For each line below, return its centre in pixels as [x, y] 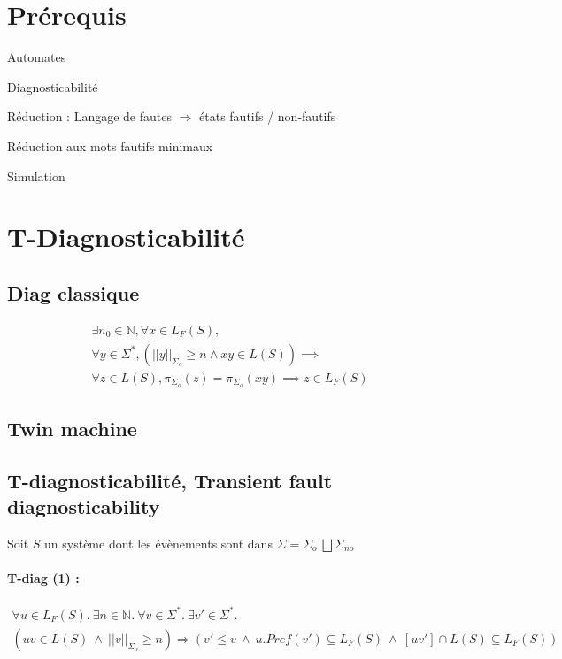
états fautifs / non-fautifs [268, 116]
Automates [37, 57]
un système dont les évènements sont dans [158, 543]
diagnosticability [84, 506]
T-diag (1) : [43, 578]
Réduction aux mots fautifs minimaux [110, 146]
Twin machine [72, 429]
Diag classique [73, 292]
